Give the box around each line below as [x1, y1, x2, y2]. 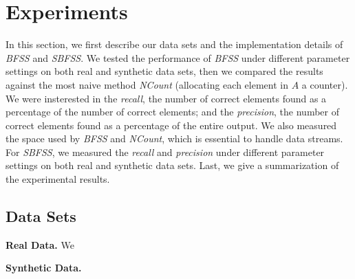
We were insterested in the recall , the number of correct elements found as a [6, 91, 327, 105]
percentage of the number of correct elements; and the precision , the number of [6, 104, 339, 119]
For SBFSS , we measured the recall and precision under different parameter [6, 144, 325, 159]
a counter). [301, 77, 348, 91]
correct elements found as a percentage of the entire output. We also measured [6, 118, 337, 132]
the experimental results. [6, 172, 110, 186]
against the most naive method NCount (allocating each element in [6, 77, 288, 91]
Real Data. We [6, 237, 74, 252]
